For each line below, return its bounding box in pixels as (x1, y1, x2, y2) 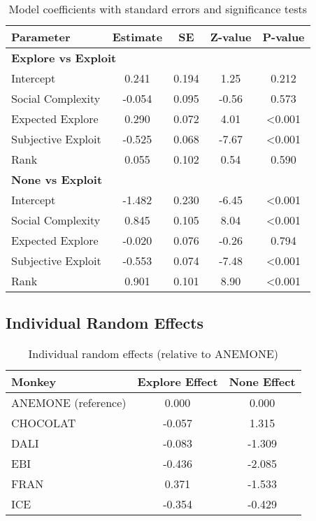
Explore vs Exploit (11, 50, 117, 66)
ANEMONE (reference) (11, 394, 127, 411)
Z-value (210, 29, 252, 45)
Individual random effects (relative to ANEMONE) (28, 345, 279, 362)
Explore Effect (137, 373, 218, 390)
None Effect (229, 373, 296, 390)
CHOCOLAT (11, 415, 76, 431)
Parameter (11, 29, 71, 45)
